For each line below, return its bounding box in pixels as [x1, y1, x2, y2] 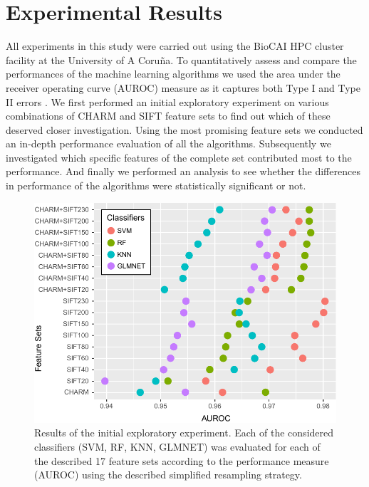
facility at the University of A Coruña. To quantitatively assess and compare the [6, 52, 357, 67]
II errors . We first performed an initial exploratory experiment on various [6, 94, 329, 109]
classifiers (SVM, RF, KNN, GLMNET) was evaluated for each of [34, 439, 321, 454]
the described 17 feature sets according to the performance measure [34, 453, 329, 468]
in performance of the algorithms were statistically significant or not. [6, 178, 306, 193]
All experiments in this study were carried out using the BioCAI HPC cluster [6, 38, 344, 53]
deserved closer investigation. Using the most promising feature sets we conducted [6, 122, 363, 137]
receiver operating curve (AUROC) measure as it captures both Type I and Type [6, 80, 361, 95]
